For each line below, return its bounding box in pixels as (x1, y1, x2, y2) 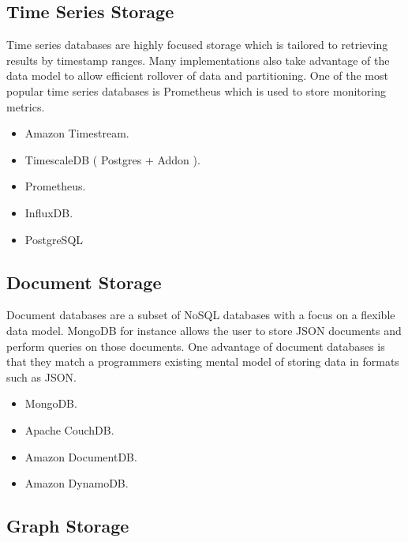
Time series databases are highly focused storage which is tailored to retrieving (6, 36, 388, 53)
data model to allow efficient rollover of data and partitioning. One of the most (6, 67, 388, 84)
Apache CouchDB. (24, 421, 114, 438)
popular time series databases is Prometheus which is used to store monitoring (6, 82, 386, 99)
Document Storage (6, 269, 162, 294)
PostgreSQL (24, 231, 84, 247)
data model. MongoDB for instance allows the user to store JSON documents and (6, 322, 402, 338)
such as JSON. (6, 368, 77, 385)
